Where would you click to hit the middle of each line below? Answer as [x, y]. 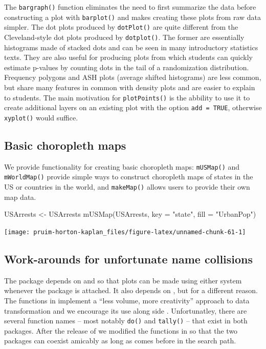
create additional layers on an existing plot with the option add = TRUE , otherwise [133, 107]
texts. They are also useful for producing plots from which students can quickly [128, 57]
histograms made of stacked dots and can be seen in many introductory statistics [131, 47]
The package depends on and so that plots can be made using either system [123, 280]
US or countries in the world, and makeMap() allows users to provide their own [127, 187]
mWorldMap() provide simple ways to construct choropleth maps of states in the [129, 177]
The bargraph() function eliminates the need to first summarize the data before [130, 7]
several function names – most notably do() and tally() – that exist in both [126, 321]
